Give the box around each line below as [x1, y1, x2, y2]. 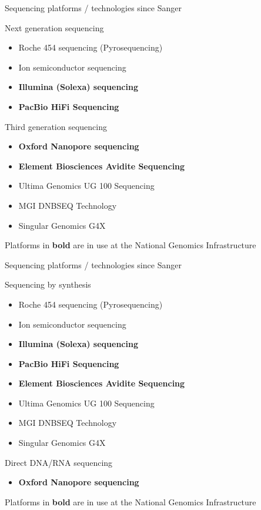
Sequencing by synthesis [5, 278, 91, 291]
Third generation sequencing [5, 120, 108, 132]
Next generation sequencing [5, 21, 104, 34]
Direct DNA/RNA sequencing [5, 456, 113, 468]
